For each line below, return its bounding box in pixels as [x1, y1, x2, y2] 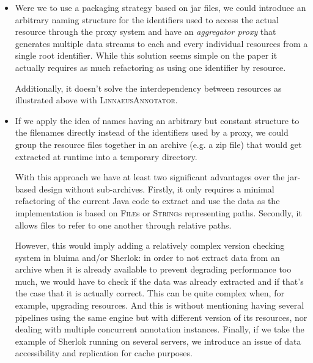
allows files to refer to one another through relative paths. [15, 218, 232, 231]
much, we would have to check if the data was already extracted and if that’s [15, 274, 304, 287]
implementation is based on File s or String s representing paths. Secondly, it [15, 206, 302, 219]
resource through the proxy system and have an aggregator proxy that [15, 25, 276, 38]
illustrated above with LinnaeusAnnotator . [15, 94, 178, 106]
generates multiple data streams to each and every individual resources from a [15, 37, 308, 50]
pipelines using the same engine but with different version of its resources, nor [15, 310, 307, 323]
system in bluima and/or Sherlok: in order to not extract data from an [15, 251, 280, 263]
